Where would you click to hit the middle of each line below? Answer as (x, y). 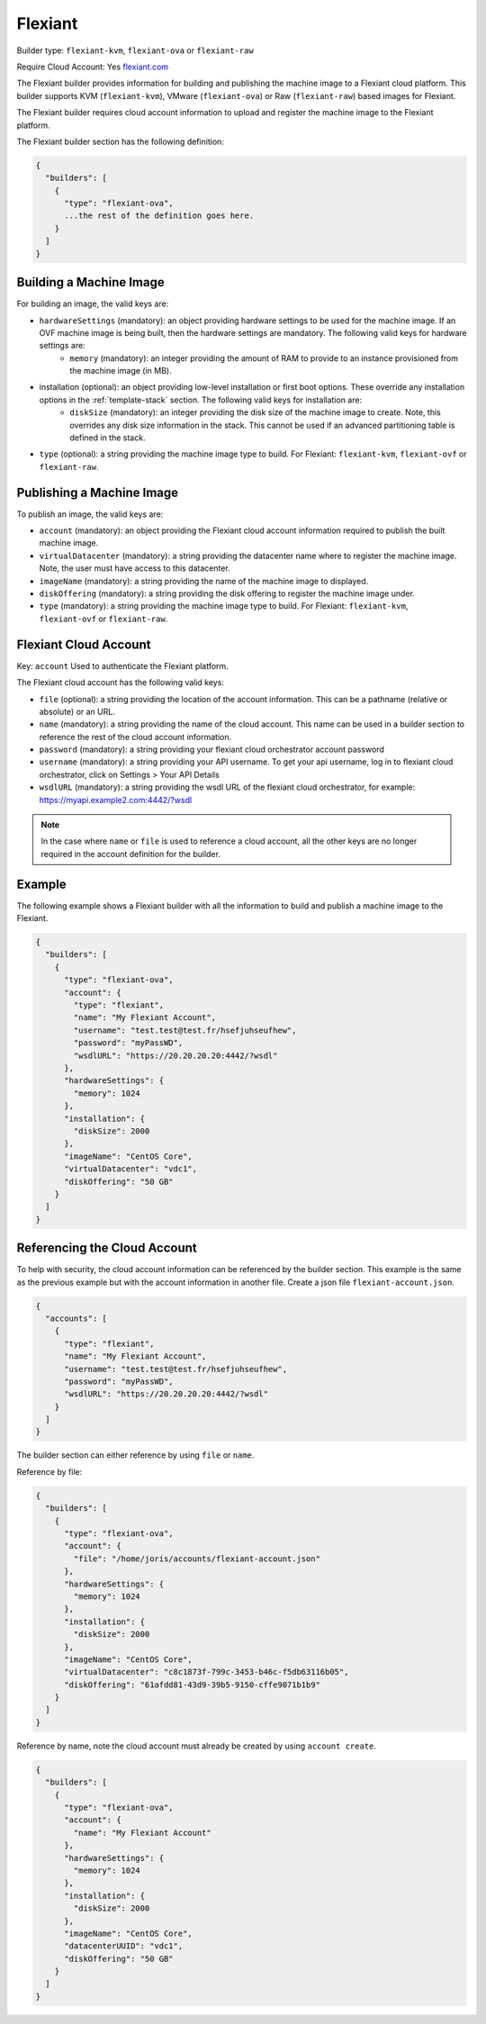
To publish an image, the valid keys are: (90, 514)
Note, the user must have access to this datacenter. (135, 568)
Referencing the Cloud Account (107, 1248)
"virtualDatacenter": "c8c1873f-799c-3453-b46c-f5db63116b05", (207, 1672)
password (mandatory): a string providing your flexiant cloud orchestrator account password (211, 750)
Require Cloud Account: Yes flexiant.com (93, 67)
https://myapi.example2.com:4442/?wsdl (116, 800)
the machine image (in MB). (121, 371)
